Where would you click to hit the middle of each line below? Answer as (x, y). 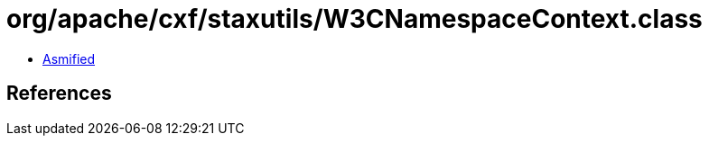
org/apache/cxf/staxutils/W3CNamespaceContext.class (354, 19)
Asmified (69, 58)
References (59, 94)
